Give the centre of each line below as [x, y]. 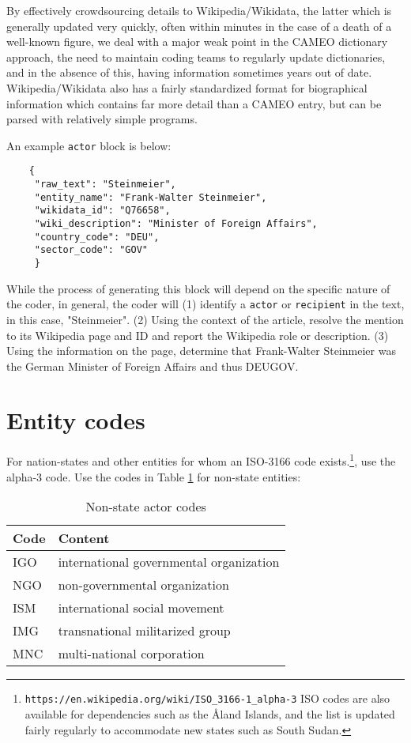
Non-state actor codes [146, 507]
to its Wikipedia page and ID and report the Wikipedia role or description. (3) [198, 335]
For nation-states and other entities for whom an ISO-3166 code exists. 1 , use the [201, 460]
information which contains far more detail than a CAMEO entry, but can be [194, 103]
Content [84, 538]
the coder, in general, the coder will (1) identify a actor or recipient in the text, [205, 304]
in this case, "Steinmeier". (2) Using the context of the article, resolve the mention [205, 319]
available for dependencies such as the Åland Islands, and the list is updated [210, 713]
